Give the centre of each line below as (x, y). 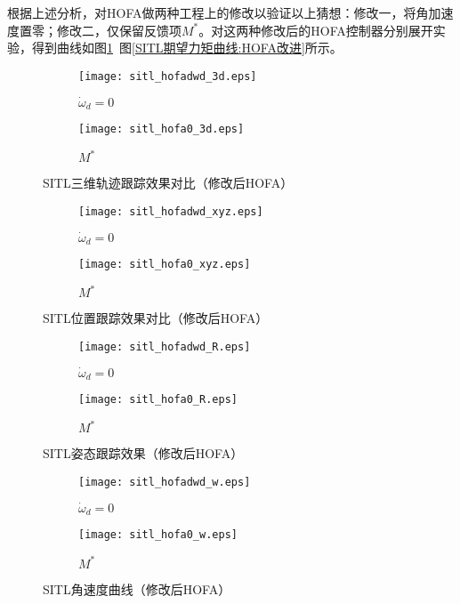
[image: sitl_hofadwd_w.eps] (165, 483)
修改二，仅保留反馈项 (119, 30)
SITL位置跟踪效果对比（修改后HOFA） (156, 318)
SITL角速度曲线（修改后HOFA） (137, 588)
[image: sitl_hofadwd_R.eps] (165, 346)
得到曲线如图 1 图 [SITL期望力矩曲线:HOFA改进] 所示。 (187, 48)
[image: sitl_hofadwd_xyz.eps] (171, 211)
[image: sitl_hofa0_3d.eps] (161, 129)
